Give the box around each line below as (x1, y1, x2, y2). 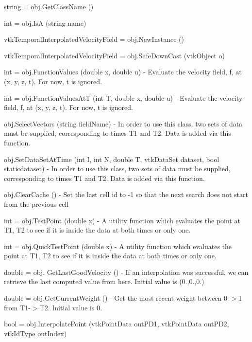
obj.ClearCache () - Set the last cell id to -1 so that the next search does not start (4, 189, 248, 199)
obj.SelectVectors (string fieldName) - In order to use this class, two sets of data (4, 118, 243, 128)
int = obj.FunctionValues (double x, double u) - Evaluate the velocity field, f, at (4, 67, 242, 77)
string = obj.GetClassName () (4, 1, 94, 11)
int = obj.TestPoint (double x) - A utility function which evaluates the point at (4, 215, 240, 225)
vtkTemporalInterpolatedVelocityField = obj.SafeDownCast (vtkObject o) (4, 50, 225, 60)
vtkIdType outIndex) (4, 328, 67, 338)
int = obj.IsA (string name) (4, 18, 86, 28)
